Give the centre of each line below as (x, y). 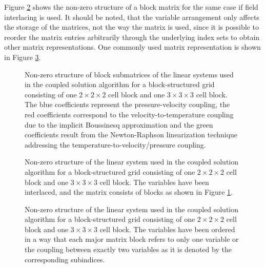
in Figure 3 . (23, 57)
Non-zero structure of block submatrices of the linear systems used (129, 74)
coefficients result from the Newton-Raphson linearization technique (131, 135)
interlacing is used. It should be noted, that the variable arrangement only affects (132, 17)
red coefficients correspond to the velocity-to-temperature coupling (129, 114)
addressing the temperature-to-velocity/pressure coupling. (115, 144)
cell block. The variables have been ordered (167, 229)
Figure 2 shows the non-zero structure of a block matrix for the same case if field (131, 7)
